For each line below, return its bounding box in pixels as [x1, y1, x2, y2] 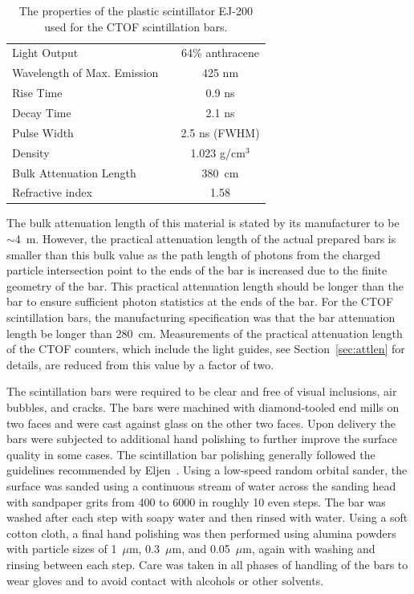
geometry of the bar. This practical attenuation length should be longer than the [6, 277, 404, 294]
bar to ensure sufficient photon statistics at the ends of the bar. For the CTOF [6, 293, 394, 310]
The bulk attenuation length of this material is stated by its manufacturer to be [6, 214, 400, 231]
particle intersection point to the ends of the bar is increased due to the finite [6, 262, 388, 279]
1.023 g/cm [190, 144, 246, 161]
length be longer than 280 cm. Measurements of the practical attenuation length [6, 324, 403, 341]
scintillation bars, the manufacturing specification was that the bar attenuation [6, 309, 396, 325]
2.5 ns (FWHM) [181, 124, 260, 140]
